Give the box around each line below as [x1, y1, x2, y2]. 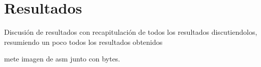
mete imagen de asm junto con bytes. [4, 53, 121, 64]
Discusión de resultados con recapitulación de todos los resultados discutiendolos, [4, 27, 257, 37]
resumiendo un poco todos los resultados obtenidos [4, 36, 163, 47]
